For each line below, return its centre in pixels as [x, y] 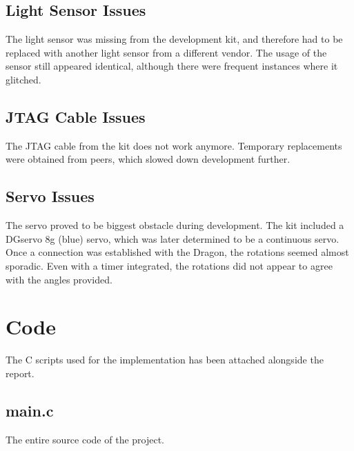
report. [20, 373]
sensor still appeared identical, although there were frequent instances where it [172, 66]
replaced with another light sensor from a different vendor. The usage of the [166, 52]
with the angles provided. [59, 279]
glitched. [23, 79]
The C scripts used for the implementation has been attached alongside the [165, 360]
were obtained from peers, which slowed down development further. [148, 159]
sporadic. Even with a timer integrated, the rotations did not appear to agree [169, 265]
